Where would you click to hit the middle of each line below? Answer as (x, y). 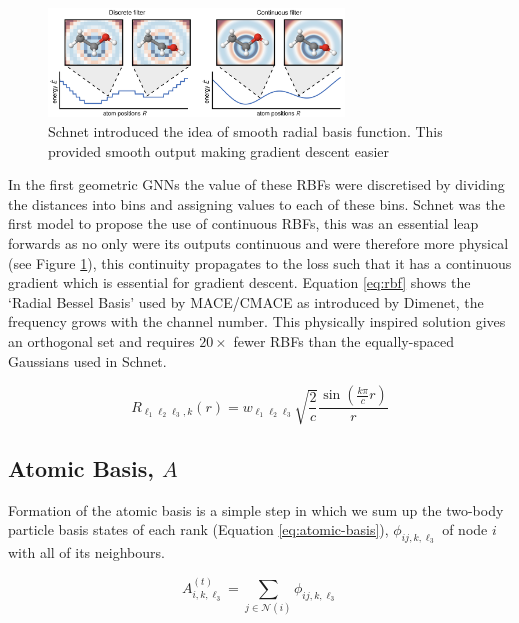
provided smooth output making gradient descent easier (219, 150)
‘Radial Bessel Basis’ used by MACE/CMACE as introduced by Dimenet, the (246, 301)
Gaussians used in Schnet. (87, 360)
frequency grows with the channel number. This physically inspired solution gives (257, 321)
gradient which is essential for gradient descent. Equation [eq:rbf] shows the (239, 282)
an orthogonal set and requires (101, 340)
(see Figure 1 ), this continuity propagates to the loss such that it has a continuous (260, 262)
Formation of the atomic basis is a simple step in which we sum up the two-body (256, 509)
